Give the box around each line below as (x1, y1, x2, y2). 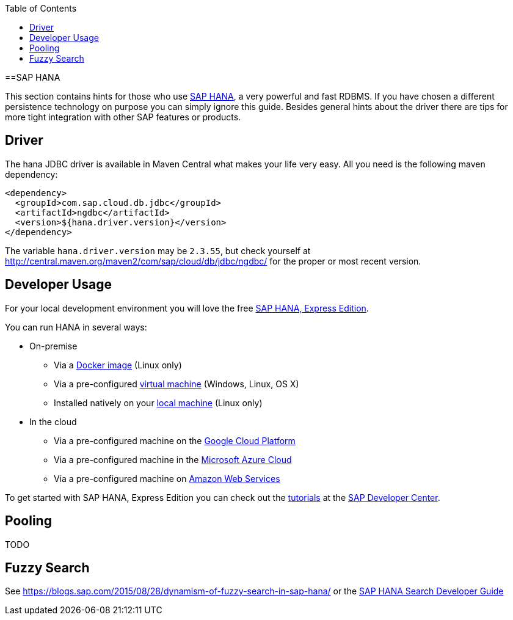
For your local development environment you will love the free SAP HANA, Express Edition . (5, 302, 369, 313)
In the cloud (29, 416, 77, 427)
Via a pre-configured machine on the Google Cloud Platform (54, 435, 296, 446)
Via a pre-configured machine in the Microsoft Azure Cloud (54, 454, 292, 465)
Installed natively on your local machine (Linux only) (54, 397, 263, 408)
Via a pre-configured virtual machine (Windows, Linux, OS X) (54, 378, 299, 389)
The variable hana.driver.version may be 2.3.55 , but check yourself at (5, 245, 311, 256)
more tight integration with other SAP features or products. (5, 112, 241, 122)
